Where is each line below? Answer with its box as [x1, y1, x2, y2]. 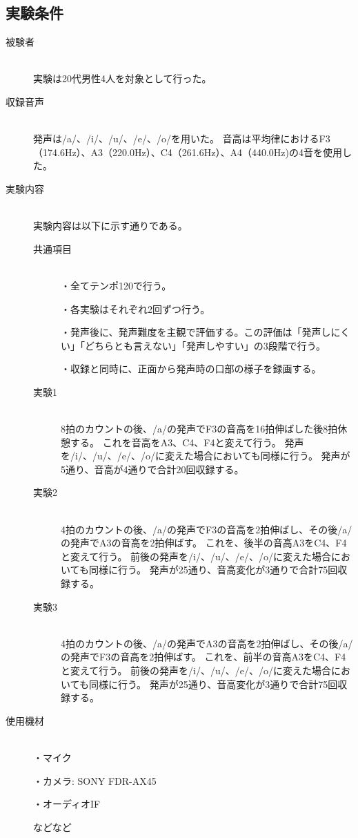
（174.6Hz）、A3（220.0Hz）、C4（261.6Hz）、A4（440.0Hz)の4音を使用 [33, 144, 342, 159]
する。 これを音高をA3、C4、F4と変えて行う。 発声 [70, 435, 304, 449]
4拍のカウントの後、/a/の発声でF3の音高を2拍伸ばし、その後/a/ [61, 522, 352, 536]
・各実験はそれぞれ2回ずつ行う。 [61, 301, 210, 316]
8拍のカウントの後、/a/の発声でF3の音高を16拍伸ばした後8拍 [61, 421, 338, 436]
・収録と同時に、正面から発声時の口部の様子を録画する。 [61, 361, 321, 376]
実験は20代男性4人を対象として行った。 [33, 71, 212, 86]
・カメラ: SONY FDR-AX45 [33, 773, 157, 788]
